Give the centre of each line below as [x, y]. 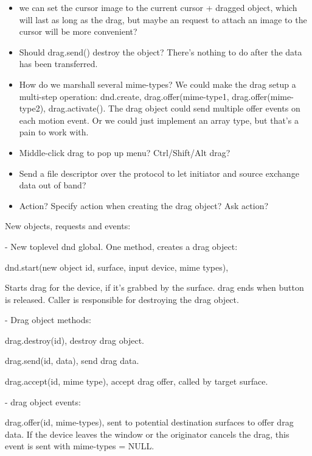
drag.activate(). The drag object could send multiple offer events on [174, 108]
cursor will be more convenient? [78, 31]
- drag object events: [43, 401]
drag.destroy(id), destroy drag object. [75, 340]
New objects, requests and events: [68, 226]
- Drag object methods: [48, 320]
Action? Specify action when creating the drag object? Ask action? [144, 205]
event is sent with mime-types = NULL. [80, 446]
